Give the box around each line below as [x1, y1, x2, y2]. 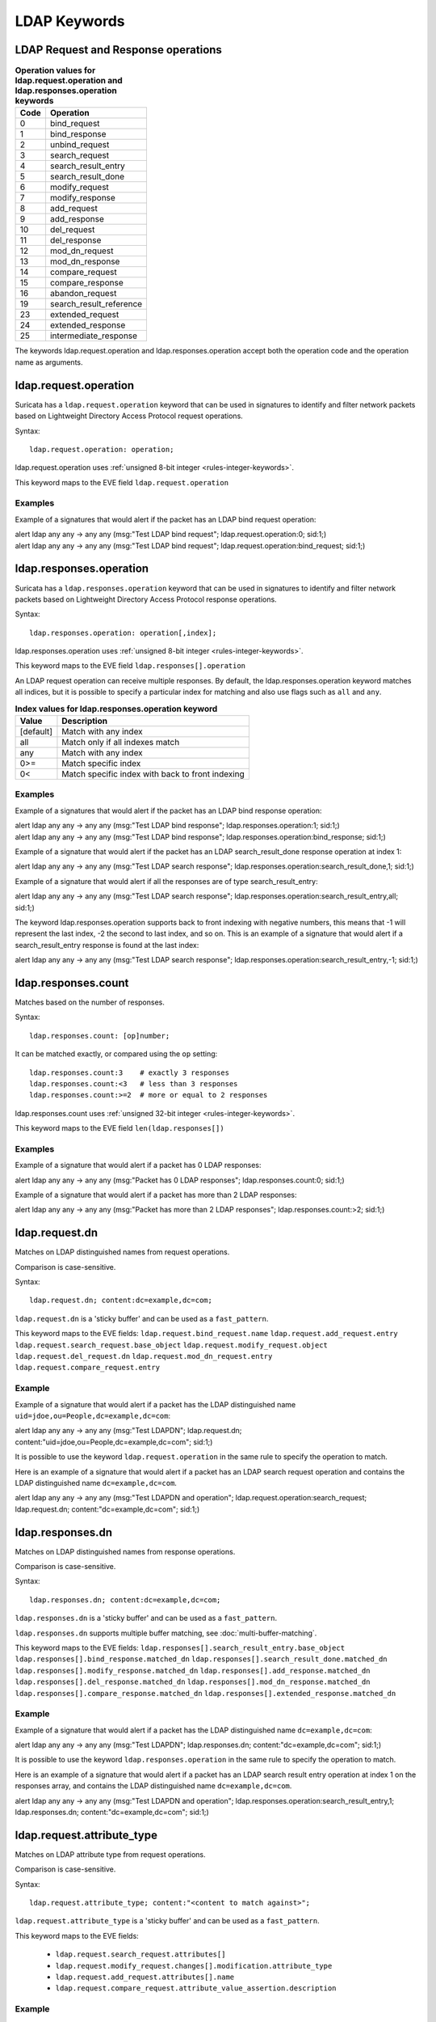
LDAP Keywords [15, 12, 125, 30]
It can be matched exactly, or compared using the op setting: [15, 1049, 218, 1059]
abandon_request [49, 288, 117, 299]
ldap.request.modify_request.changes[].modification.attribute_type [55, 1961, 333, 1970]
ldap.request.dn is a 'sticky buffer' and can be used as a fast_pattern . [15, 1313, 269, 1323]
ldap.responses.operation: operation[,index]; [29, 628, 217, 637]
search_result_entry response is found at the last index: [15, 940, 199, 950]
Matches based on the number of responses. [15, 997, 165, 1007]
